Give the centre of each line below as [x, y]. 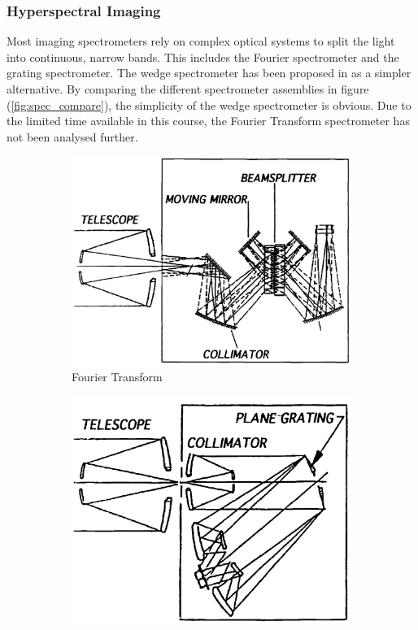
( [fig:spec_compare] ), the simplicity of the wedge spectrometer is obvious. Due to [209, 104]
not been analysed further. [72, 136]
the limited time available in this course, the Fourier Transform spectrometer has [208, 121]
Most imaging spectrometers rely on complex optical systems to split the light [201, 41]
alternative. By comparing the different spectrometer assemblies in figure [188, 89]
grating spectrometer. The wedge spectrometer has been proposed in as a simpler [209, 73]
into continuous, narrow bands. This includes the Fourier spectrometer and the [203, 56]
